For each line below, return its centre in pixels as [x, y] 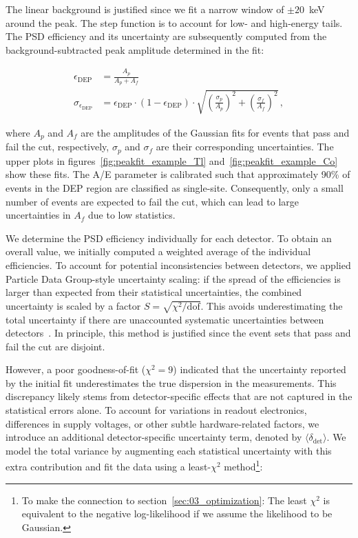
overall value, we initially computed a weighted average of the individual [158, 251]
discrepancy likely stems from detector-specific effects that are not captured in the [179, 396]
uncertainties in [38, 215]
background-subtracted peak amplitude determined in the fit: [135, 49]
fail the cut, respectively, [57, 147]
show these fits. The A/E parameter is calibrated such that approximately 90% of [178, 174]
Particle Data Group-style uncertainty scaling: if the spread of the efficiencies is [173, 278]
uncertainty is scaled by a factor [73, 305]
